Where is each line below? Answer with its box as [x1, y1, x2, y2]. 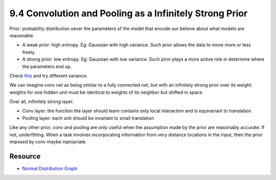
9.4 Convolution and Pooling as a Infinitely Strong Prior [9, 8, 248, 19]
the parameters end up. [22, 63, 72, 69]
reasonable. [9, 32, 35, 38]
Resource [9, 152, 41, 161]
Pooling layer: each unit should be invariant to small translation [22, 115, 154, 121]
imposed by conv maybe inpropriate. [9, 139, 87, 145]
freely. [22, 49, 36, 55]
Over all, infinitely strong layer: [9, 98, 74, 105]
